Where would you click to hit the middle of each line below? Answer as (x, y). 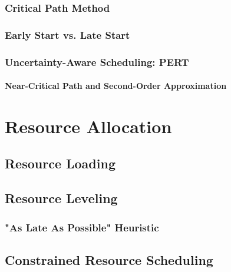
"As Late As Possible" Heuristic (82, 227)
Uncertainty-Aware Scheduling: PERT (97, 62)
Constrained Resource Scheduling (109, 259)
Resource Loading (60, 163)
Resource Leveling (61, 198)
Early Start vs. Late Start (67, 34)
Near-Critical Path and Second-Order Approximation (116, 86)
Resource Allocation (88, 126)
